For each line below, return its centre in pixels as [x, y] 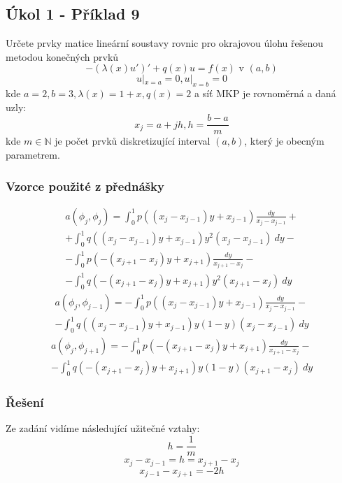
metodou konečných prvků [62, 56]
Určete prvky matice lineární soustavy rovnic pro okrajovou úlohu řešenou [164, 43]
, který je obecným [284, 141]
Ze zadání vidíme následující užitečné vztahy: [103, 428]
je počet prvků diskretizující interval [133, 141]
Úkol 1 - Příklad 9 [73, 14]
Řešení [25, 402]
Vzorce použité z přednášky [85, 186]
